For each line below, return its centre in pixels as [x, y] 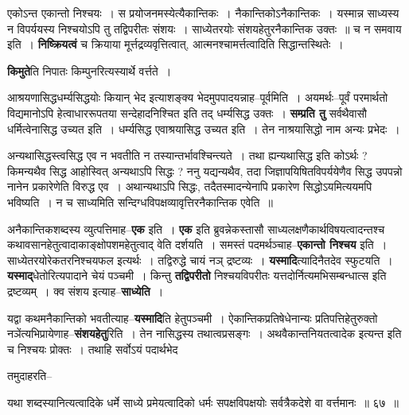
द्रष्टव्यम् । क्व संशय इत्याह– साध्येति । [86, 291]
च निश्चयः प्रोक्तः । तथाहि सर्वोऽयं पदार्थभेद [93, 349]
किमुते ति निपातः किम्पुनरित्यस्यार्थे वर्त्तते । [90, 70]
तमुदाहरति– [30, 376]
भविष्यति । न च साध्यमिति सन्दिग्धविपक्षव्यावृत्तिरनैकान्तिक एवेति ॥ [140, 202]
